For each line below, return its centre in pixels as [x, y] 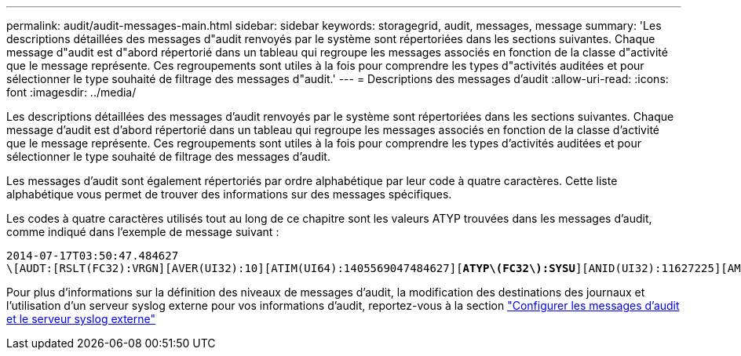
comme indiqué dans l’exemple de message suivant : [143, 232]
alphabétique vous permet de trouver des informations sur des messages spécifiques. [229, 194]
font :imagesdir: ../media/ [71, 92]
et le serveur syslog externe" [81, 319]
